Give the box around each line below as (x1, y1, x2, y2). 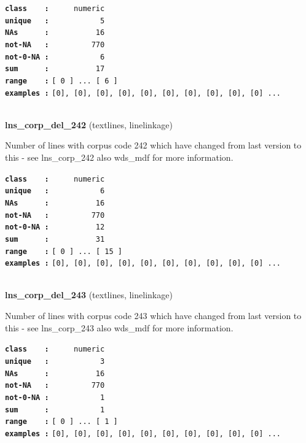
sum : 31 (5, 234, 105, 244)
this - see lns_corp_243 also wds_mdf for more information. (5, 321, 233, 334)
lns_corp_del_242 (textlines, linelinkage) (5, 118, 173, 131)
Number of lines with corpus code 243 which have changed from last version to (5, 309, 302, 322)
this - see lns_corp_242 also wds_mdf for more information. (5, 151, 233, 164)
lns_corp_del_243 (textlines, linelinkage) (5, 288, 173, 301)
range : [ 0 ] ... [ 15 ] (5, 247, 122, 256)
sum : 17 (5, 64, 105, 74)
